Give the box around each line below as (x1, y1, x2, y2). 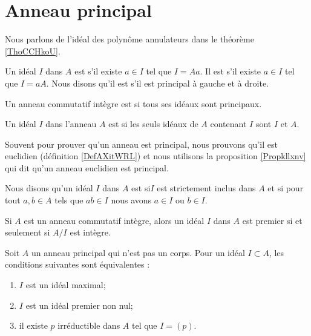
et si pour (267, 182, 304, 194)
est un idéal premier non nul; (25, 298, 133, 311)
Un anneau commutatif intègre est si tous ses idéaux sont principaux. (5, 97, 262, 110)
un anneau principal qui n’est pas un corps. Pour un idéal (31, 246, 245, 259)
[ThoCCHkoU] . (5, 44, 61, 57)
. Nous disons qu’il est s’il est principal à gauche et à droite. (46, 76, 269, 89)
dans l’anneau (45, 117, 97, 130)
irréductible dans (57, 319, 120, 332)
